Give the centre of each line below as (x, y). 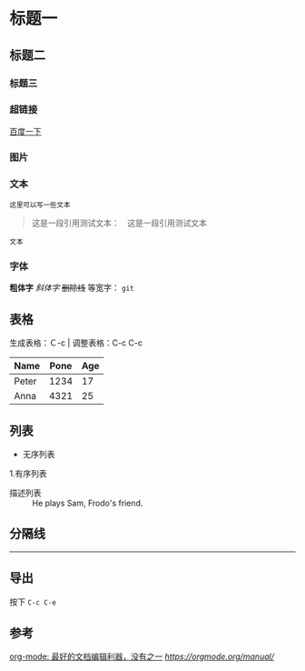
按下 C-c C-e (33, 602)
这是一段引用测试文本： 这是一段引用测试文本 (119, 223)
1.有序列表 (28, 473)
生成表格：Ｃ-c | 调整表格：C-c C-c (76, 343)
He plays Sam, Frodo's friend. (88, 503)
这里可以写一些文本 (40, 205)
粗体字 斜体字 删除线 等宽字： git (72, 288)
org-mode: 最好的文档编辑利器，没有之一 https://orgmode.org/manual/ (142, 656)
